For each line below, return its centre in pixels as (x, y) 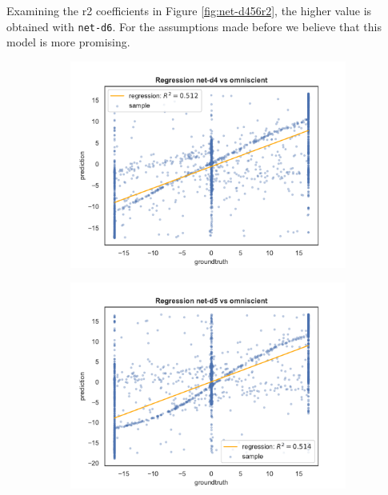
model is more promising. (68, 42)
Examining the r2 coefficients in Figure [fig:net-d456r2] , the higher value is (189, 10)
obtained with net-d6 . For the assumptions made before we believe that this (194, 26)
